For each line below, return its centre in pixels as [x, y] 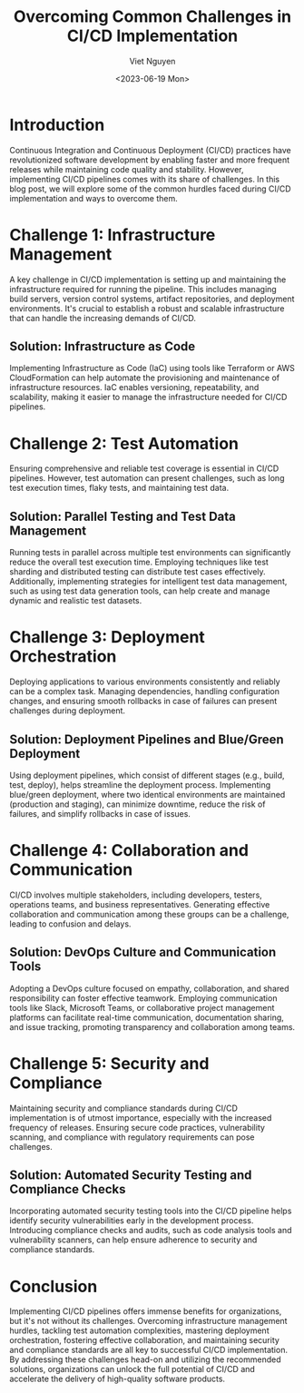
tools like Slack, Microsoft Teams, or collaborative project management [142, 1007]
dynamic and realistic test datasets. [76, 601]
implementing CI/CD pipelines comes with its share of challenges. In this [144, 179]
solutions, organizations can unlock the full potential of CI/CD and [132, 1369]
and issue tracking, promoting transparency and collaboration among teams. [152, 1026]
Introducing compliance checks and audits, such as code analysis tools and [151, 1231]
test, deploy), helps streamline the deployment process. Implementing [140, 785]
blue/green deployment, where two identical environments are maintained [147, 794]
